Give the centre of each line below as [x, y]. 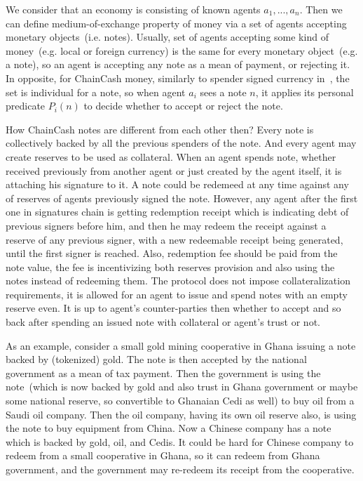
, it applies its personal [304, 92]
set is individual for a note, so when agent [96, 92]
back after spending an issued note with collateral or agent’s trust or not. [163, 322]
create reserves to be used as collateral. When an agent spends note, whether [171, 156]
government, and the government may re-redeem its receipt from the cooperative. [180, 469]
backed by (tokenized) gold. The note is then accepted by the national [156, 359]
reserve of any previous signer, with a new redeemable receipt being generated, [174, 239]
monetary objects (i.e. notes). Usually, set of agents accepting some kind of [167, 37]
